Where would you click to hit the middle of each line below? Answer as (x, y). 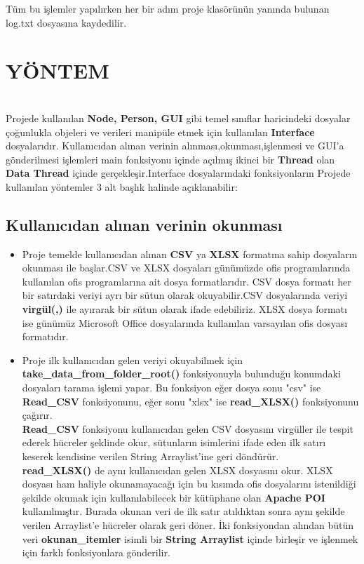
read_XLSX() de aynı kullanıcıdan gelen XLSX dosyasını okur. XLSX (177, 470)
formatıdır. (45, 336)
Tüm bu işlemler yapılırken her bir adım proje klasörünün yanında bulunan (168, 8)
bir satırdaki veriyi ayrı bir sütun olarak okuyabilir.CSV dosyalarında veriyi (185, 295)
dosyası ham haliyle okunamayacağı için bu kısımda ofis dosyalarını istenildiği (189, 484)
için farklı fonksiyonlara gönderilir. (96, 552)
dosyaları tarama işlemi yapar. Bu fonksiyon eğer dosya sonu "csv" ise (171, 388)
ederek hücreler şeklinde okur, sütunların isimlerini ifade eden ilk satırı (174, 442)
